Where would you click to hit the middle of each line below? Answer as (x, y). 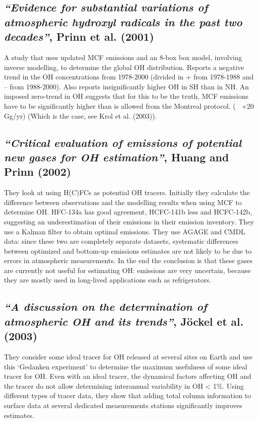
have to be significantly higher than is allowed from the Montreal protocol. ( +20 (129, 105)
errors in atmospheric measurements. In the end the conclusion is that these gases (128, 260)
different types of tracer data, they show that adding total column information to (128, 395)
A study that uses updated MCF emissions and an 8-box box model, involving (123, 57)
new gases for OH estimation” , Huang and (117, 157)
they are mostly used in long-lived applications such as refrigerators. (108, 280)
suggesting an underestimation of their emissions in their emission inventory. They (129, 221)
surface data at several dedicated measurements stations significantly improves (123, 405)
